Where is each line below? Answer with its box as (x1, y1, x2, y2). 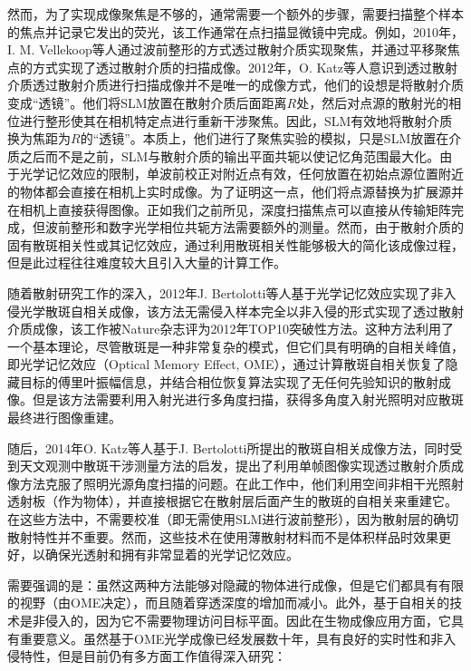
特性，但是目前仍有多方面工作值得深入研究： (19, 647, 286, 666)
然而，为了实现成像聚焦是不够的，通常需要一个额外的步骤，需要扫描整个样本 (7, 5, 464, 23)
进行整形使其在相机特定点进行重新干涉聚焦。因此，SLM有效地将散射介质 (19, 111, 453, 130)
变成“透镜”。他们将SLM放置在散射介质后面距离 (7, 92, 287, 112)
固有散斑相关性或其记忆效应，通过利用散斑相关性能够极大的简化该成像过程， (7, 235, 464, 254)
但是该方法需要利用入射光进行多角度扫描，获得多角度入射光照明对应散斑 (32, 390, 464, 409)
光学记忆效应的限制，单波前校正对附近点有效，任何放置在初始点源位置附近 (19, 164, 464, 183)
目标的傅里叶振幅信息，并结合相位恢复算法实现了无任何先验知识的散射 (19, 372, 438, 391)
